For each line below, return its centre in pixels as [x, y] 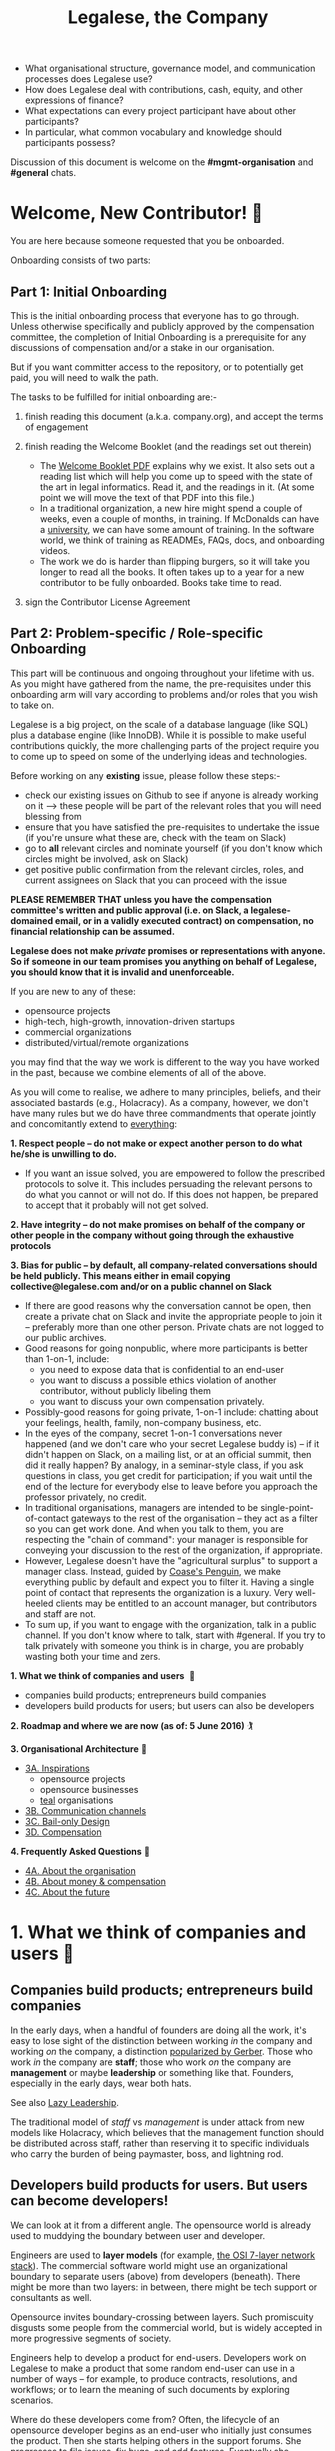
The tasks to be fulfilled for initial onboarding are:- [114, 397]
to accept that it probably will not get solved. [116, 1205]
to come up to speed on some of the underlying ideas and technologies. [159, 756]
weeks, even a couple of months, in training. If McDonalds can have [179, 518]
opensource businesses [89, 1789]
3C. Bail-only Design [67, 1821]
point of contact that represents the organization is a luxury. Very [158, 1592]
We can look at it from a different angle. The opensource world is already [161, 2225]
